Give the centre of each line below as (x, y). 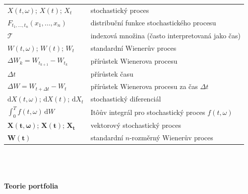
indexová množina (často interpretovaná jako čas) (166, 35)
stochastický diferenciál (126, 99)
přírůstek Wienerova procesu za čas (144, 86)
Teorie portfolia (31, 186)
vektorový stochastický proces (136, 125)
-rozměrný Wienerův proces (171, 138)
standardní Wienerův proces (133, 48)
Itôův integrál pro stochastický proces (148, 112)
